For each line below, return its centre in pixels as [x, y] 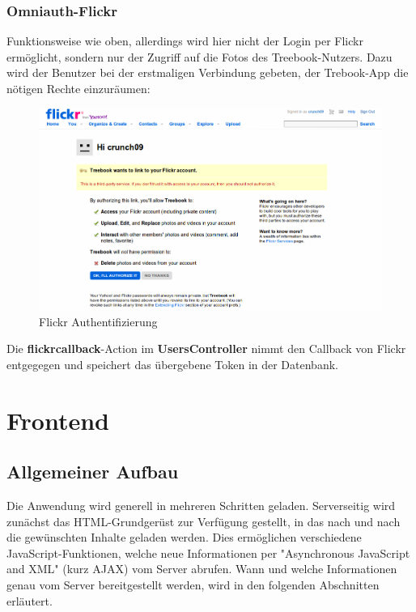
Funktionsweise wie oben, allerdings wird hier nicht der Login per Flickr [185, 41]
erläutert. [30, 600]
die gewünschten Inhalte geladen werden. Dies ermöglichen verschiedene [184, 537]
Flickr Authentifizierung [98, 321]
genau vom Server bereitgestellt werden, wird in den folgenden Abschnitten [193, 584]
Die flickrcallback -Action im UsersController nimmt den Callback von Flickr [206, 348]
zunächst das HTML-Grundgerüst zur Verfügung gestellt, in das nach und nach [204, 521]
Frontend [58, 420]
